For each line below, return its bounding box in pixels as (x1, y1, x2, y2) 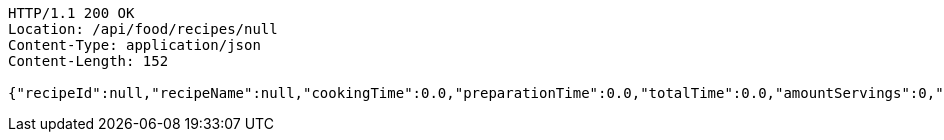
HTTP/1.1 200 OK (8, 5, 135, 21)
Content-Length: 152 (8, 53, 169, 69)
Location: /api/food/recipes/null (8, 21, 278, 37)
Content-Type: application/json (8, 37, 261, 53)
